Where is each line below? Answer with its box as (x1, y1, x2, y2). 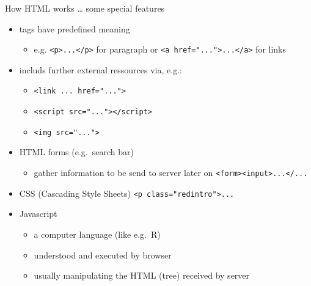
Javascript (19, 207, 57, 220)
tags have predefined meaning (19, 22, 130, 35)
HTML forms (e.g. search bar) (19, 145, 134, 158)
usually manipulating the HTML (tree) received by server (34, 269, 250, 282)
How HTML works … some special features (5, 2, 165, 14)
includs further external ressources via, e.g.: (19, 63, 182, 76)
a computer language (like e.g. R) (34, 227, 161, 240)
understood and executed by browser (34, 248, 172, 261)
